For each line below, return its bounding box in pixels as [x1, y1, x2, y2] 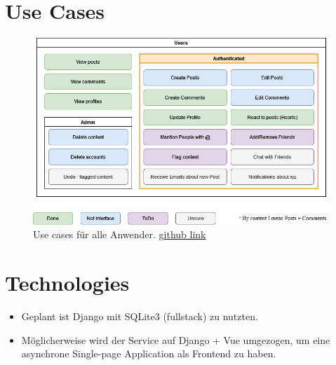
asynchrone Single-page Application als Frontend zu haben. [21, 346, 276, 361]
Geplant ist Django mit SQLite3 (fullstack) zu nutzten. [21, 308, 258, 323]
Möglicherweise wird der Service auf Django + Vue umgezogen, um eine [21, 332, 330, 347]
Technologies [5, 268, 130, 296]
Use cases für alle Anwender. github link [33, 227, 206, 242]
